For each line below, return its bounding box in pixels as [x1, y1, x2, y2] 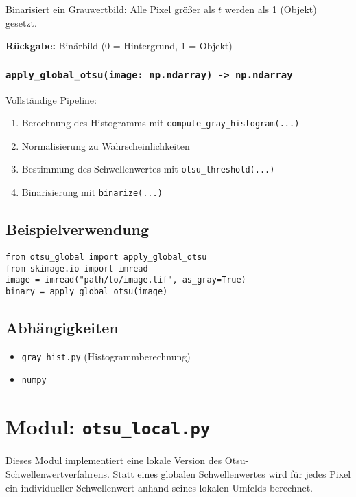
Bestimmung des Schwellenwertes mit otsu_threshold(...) [21, 162, 275, 176]
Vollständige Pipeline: [5, 92, 97, 107]
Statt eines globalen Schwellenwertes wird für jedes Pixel [112, 466, 351, 481]
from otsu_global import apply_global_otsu [5, 252, 207, 262]
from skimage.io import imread [5, 263, 148, 274]
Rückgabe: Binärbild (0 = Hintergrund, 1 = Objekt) [5, 38, 233, 53]
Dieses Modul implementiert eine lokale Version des [5, 453, 222, 467]
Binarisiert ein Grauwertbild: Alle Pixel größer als [5, 2, 215, 16]
